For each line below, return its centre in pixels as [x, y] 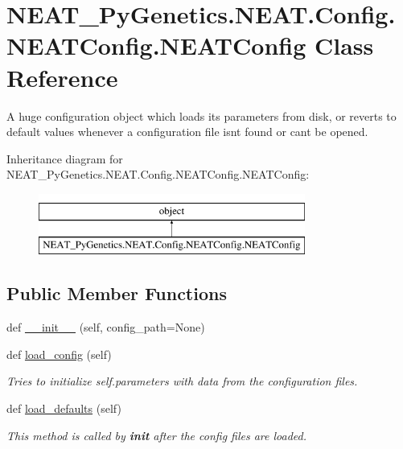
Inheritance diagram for [65, 158]
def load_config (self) [59, 354]
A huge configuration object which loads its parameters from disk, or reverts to [201, 115]
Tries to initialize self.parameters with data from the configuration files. [182, 381]
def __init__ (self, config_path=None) [106, 327]
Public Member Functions [117, 293]
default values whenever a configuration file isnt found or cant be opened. [187, 132]
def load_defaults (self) [64, 408]
